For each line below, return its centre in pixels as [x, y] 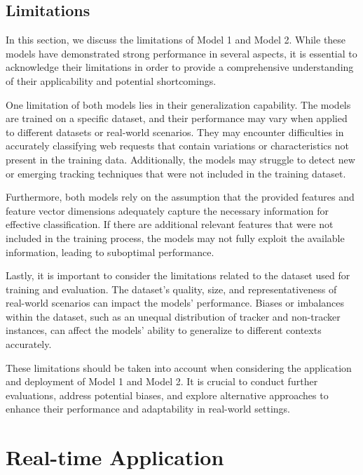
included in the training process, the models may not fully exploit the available [175, 237]
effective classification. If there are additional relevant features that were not [170, 224]
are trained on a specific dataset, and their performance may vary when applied [177, 118]
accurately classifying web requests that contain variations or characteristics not [177, 146]
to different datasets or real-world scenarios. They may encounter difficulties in [175, 132]
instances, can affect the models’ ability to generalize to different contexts [164, 330]
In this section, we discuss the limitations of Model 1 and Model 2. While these [176, 40]
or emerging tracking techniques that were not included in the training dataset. [176, 173]
